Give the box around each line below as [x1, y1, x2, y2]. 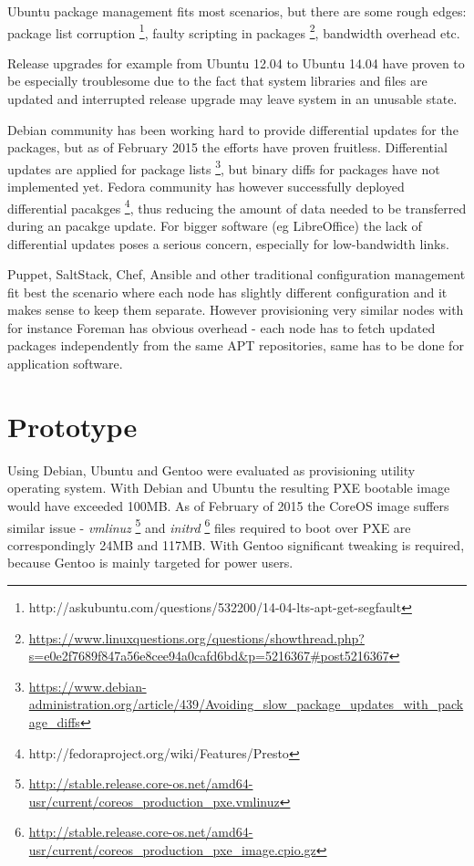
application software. [7, 354, 123, 373]
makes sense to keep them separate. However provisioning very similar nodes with [7, 300, 464, 319]
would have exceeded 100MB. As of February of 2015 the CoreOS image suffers [7, 496, 449, 515]
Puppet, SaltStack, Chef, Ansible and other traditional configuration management [7, 265, 466, 284]
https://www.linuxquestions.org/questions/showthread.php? [28, 628, 365, 647]
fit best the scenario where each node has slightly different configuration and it [7, 282, 448, 301]
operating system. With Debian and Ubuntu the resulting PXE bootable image [7, 478, 450, 497]
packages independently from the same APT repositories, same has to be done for [7, 336, 464, 355]
